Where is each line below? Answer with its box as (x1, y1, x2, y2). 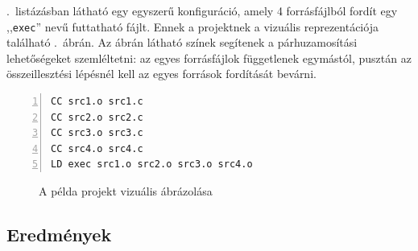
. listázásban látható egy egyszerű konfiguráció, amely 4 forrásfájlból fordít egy (6, 2, 398, 19)
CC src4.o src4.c (51, 142, 143, 154)
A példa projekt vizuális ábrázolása (39, 183, 213, 199)
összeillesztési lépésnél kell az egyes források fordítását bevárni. (6, 65, 317, 82)
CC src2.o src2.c (51, 111, 143, 123)
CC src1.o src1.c (51, 96, 143, 108)
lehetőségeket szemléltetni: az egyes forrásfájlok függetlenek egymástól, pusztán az (6, 49, 412, 66)
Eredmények (6, 221, 112, 246)
